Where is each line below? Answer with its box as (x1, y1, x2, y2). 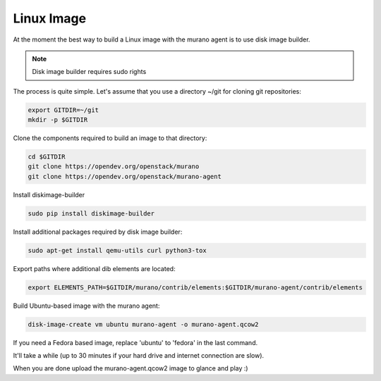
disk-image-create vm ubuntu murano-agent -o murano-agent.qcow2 (28, 320, 259, 328)
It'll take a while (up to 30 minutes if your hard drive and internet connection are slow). (13, 351, 265, 360)
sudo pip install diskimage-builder (28, 209, 155, 218)
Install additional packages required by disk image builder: (13, 227, 183, 236)
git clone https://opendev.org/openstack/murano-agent (28, 173, 222, 180)
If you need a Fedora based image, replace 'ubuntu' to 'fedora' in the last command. (13, 338, 258, 346)
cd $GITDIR (28, 153, 66, 161)
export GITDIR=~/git (28, 106, 99, 114)
